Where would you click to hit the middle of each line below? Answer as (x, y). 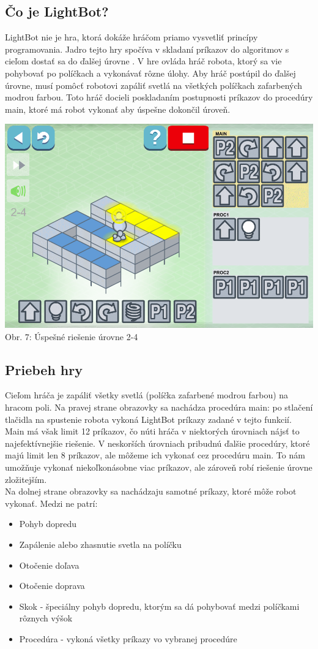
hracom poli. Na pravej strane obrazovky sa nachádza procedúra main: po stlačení (159, 407)
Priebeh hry (44, 369)
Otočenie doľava (49, 565)
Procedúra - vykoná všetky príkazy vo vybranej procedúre (128, 638)
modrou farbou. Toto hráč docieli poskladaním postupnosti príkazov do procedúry (159, 97)
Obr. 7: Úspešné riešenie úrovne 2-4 (72, 336)
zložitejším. (26, 479)
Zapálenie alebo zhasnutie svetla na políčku (100, 544)
